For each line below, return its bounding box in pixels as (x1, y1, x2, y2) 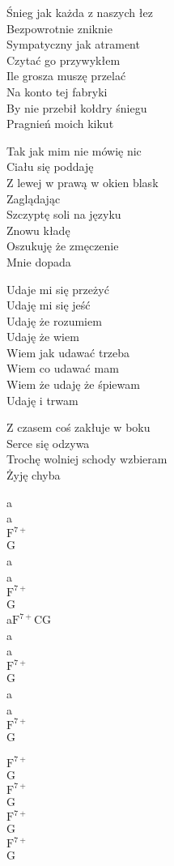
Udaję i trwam (6, 391, 79, 408)
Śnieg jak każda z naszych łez (6, 4, 153, 20)
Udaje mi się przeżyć (6, 280, 109, 297)
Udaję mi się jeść (6, 296, 91, 314)
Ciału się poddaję (6, 158, 94, 175)
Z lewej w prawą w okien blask (6, 173, 159, 190)
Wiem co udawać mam (6, 360, 119, 377)
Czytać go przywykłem (6, 51, 121, 68)
